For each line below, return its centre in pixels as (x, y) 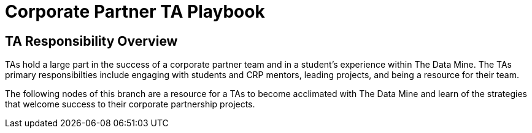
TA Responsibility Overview (91, 41)
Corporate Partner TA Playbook (135, 12)
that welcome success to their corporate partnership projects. (130, 104)
